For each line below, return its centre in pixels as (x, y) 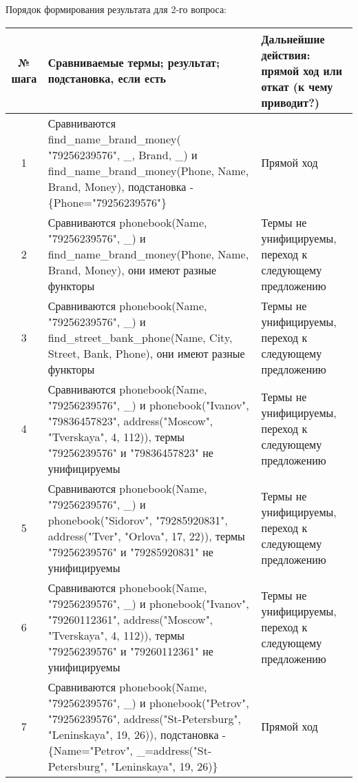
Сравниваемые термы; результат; (134, 63)
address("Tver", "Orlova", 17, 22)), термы (146, 536)
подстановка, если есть (107, 79)
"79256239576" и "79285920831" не (130, 551)
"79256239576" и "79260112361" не (130, 651)
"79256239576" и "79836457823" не (130, 452)
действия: (286, 54)
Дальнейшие (293, 39)
